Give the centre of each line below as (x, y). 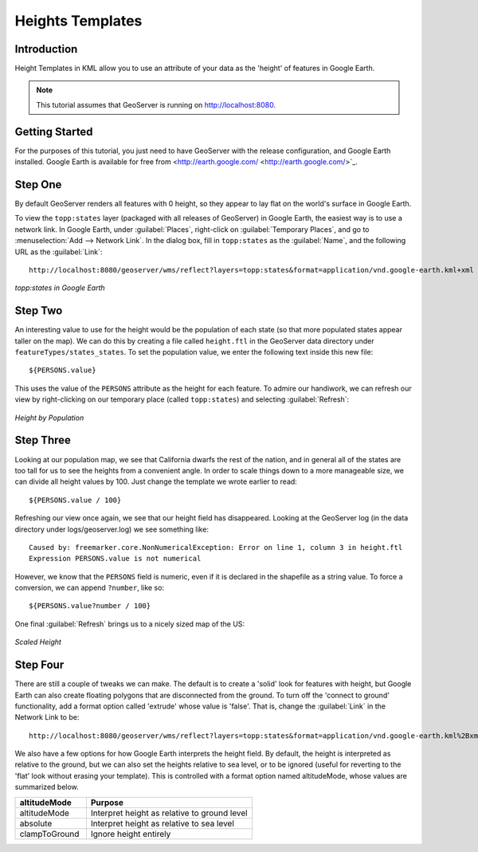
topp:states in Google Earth (60, 288)
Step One (38, 185)
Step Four (39, 665)
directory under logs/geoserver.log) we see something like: (112, 529)
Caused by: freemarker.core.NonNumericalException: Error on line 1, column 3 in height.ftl (216, 547)
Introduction (46, 49)
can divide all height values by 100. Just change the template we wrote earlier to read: (156, 481)
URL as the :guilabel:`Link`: (59, 252)
